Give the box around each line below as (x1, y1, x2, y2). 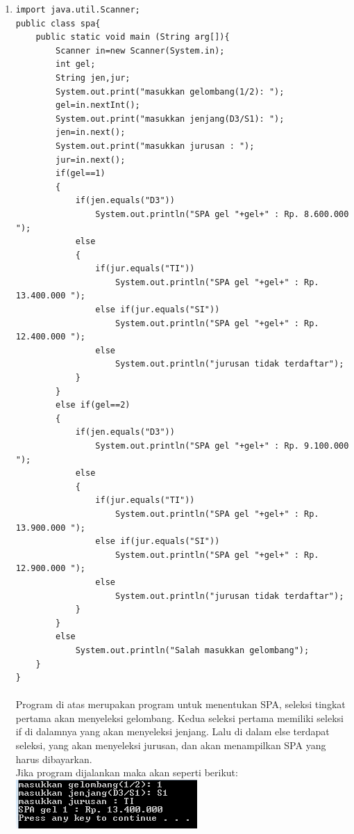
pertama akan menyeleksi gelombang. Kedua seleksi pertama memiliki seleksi (15, 710, 344, 725)
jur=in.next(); (56, 154, 126, 165)
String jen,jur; (56, 72, 130, 83)
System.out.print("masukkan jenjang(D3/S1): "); (56, 113, 285, 124)
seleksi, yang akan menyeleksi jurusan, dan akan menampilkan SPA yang (15, 738, 326, 753)
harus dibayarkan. (15, 751, 92, 766)
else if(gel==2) (56, 400, 130, 410)
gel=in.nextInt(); (56, 100, 140, 111)
